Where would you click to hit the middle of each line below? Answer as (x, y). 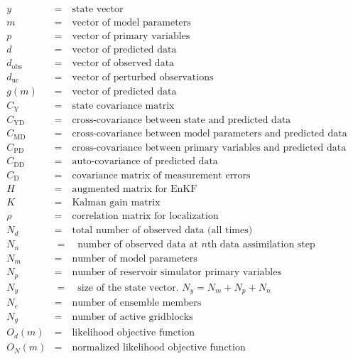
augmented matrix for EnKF (135, 189)
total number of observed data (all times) (162, 231)
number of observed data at (138, 245)
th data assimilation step (261, 245)
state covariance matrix (123, 106)
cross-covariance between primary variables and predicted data (209, 148)
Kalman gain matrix (116, 203)
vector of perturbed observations (143, 77)
